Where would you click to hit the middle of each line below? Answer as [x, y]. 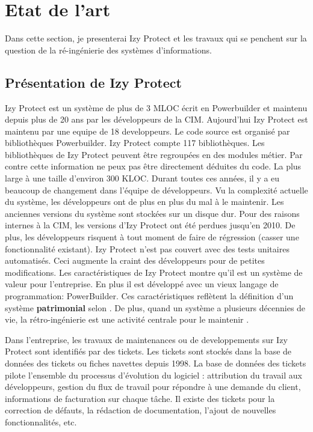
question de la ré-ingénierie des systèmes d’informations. [108, 50]
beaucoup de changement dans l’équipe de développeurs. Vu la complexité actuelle [156, 190]
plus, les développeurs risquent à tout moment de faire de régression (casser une [152, 237]
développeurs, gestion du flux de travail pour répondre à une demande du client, [153, 387]
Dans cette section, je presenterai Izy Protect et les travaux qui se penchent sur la [156, 38]
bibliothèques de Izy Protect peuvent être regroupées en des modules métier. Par [154, 154]
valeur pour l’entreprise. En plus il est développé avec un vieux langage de [142, 284]
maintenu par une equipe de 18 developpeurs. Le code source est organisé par [147, 131]
